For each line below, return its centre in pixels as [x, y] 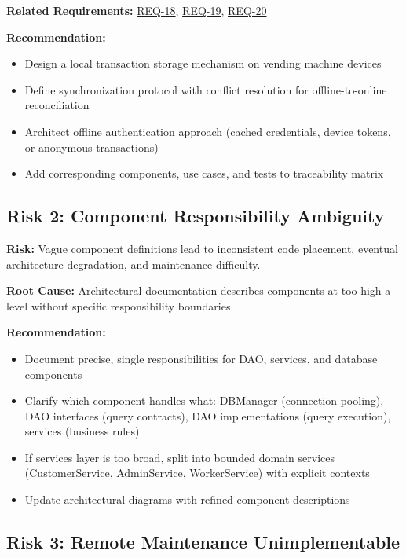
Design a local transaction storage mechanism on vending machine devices [203, 63]
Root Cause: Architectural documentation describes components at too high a [199, 290]
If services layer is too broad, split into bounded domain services [179, 457]
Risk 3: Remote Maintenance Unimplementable [203, 542]
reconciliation [57, 105]
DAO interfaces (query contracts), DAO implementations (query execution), [208, 415]
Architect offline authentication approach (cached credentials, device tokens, [208, 131]
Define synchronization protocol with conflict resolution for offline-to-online [206, 89]
